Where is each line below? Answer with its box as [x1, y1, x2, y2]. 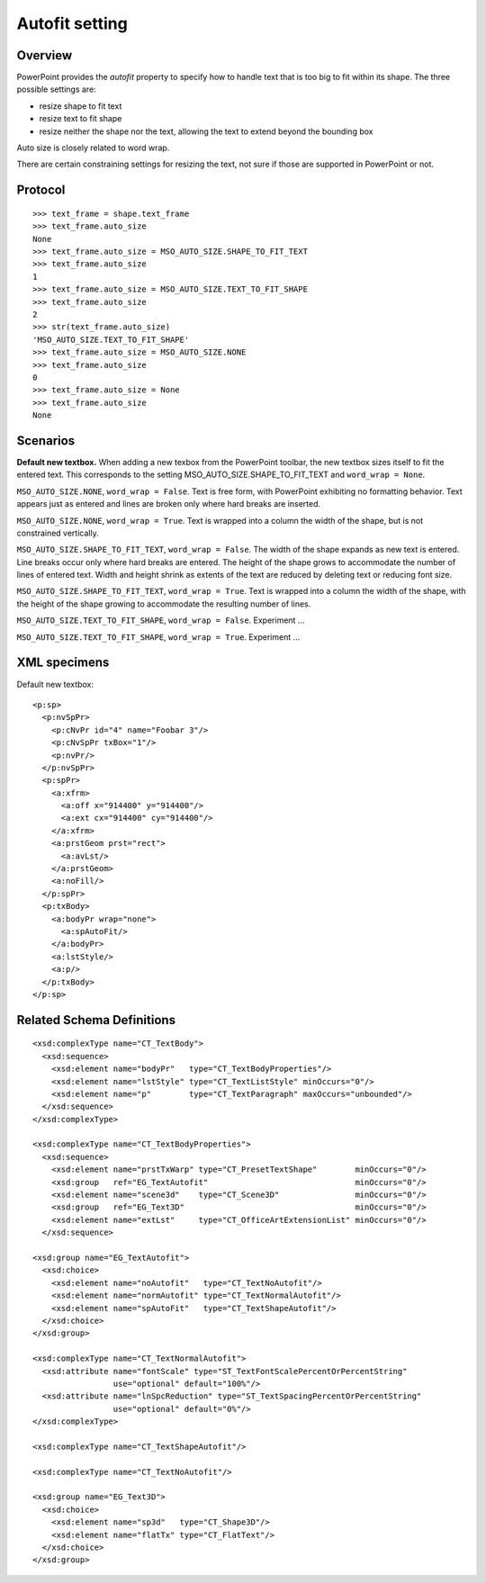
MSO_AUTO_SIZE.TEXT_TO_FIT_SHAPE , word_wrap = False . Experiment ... [16, 615, 305, 625]
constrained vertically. [16, 527, 99, 538]
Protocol [16, 183, 66, 198]
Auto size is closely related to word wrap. [16, 142, 170, 153]
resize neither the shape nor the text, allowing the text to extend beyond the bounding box [39, 126, 373, 137]
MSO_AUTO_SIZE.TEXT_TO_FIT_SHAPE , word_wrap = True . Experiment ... [16, 631, 301, 643]
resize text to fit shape [39, 113, 122, 124]
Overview [16, 48, 73, 63]
